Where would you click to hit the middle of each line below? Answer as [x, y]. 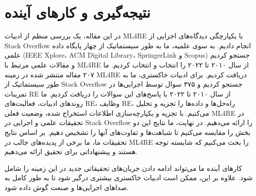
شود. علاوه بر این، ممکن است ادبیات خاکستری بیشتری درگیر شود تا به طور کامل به [128, 178]
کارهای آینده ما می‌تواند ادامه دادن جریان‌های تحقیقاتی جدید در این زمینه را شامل [123, 168]
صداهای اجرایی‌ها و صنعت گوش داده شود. [67, 187]
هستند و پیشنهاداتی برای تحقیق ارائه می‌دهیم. [71, 151]
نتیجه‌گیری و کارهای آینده [78, 12]
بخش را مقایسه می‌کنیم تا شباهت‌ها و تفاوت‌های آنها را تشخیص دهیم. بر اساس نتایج [128, 132]
